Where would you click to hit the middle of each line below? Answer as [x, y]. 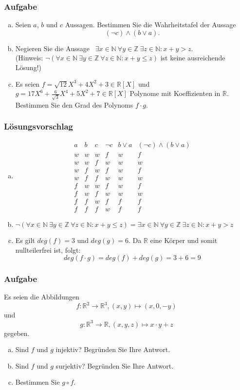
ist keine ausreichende [193, 58]
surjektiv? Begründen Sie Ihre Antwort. [115, 365]
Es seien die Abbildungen [42, 297]
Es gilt [25, 240]
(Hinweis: [29, 58]
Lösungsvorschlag [38, 126]
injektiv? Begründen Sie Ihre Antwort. [113, 349]
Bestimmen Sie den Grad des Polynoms [74, 104]
